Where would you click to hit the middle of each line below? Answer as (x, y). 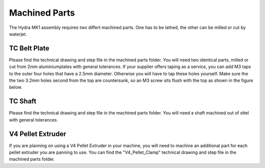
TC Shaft (23, 101)
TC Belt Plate (29, 48)
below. (16, 87)
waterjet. (18, 34)
